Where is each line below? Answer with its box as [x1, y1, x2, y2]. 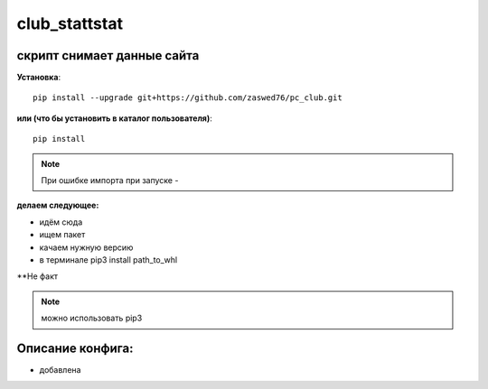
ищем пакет [39, 229, 86, 240]
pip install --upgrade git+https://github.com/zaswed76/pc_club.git [33, 93, 343, 103]
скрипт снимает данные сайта [16, 48, 200, 63]
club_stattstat [16, 14, 124, 33]
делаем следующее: [16, 199, 99, 211]
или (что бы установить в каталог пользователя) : [16, 113, 212, 124]
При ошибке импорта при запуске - [41, 175, 179, 186]
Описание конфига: [16, 340, 134, 356]
